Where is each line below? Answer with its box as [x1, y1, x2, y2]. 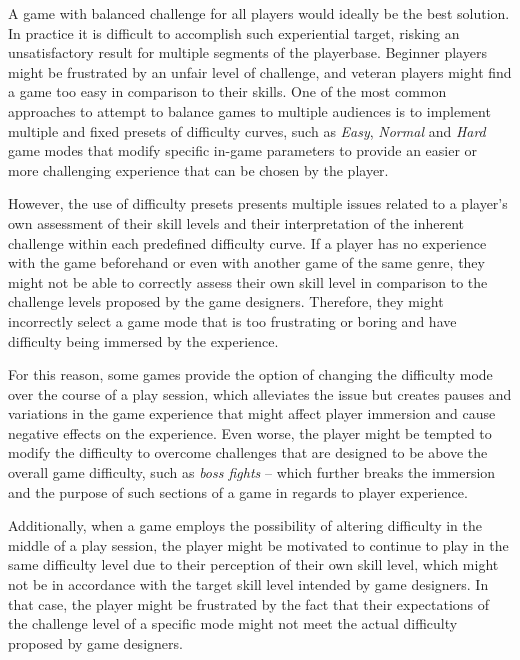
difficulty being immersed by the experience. [8, 330, 279, 351]
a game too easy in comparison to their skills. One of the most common [8, 81, 447, 102]
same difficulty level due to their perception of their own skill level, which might [8, 554, 499, 575]
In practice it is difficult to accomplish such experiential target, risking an [8, 22, 460, 43]
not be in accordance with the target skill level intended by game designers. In [8, 574, 489, 595]
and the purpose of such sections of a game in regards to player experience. [8, 481, 468, 502]
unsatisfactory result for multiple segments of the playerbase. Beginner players [8, 42, 487, 63]
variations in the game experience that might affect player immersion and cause [8, 403, 496, 424]
